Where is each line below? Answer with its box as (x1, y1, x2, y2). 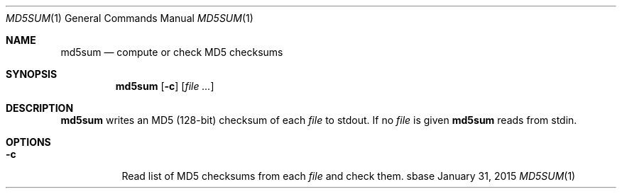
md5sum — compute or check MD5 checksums (60, 46, 283, 58)
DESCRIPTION (6, 102, 74, 114)
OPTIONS (6, 136, 51, 148)
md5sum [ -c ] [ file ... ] (115, 80, 214, 92)
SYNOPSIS (6, 68, 58, 80)
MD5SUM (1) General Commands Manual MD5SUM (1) (6, 12, 253, 24)
